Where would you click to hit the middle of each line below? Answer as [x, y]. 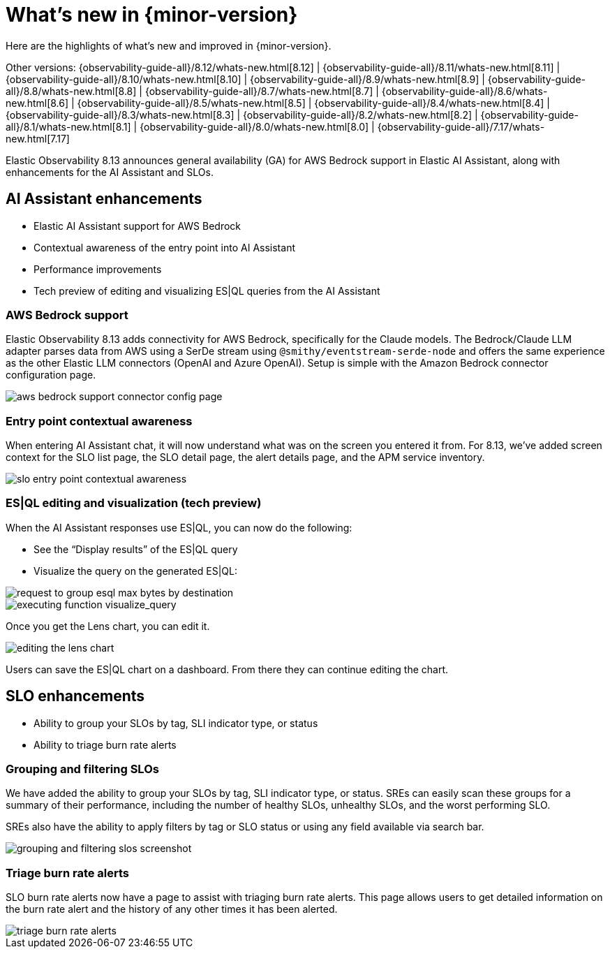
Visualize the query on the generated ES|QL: [135, 571]
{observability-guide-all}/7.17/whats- [461, 126]
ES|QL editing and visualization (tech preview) [134, 503]
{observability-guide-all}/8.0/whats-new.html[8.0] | [257, 126]
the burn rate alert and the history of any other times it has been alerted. [172, 909]
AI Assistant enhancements [104, 199]
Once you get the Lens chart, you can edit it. [108, 626]
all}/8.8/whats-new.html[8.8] [71, 91]
